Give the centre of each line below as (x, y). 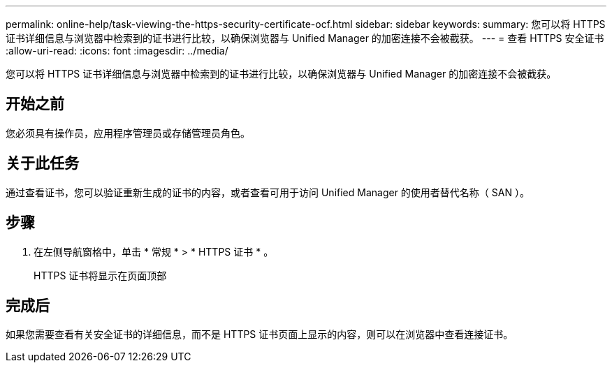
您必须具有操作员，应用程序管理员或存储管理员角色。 (128, 133)
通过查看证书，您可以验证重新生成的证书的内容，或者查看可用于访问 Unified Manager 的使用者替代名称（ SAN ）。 (268, 192)
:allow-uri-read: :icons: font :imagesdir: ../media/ (117, 51)
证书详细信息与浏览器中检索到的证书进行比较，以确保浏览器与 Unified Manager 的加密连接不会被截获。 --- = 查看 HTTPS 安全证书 (305, 38)
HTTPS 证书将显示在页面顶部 (100, 275)
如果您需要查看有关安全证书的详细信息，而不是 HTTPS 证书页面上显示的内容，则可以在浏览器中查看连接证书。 (260, 334)
